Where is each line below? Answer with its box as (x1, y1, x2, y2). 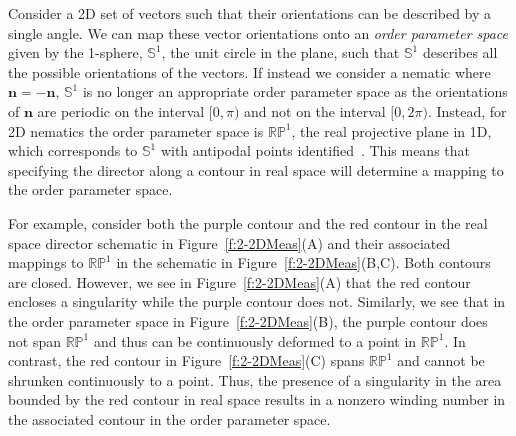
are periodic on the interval (37, 100, 205, 121)
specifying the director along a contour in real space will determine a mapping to (8, 159, 504, 180)
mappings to (8, 252, 84, 273)
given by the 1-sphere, (8, 42, 143, 63)
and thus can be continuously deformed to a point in (93, 330, 417, 351)
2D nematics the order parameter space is (8, 120, 264, 141)
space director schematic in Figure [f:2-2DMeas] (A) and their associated (8, 232, 451, 253)
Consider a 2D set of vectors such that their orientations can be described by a (8, 3, 492, 23)
